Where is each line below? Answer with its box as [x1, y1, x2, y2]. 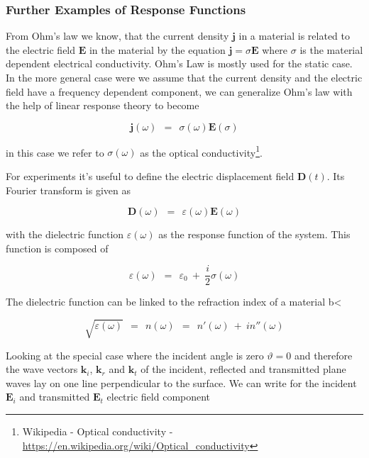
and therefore [294, 347, 353, 362]
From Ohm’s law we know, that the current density [6, 28, 229, 43]
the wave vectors [6, 362, 78, 376]
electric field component [106, 389, 211, 404]
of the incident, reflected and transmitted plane [141, 362, 346, 376]
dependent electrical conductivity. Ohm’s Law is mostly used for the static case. [6, 56, 353, 71]
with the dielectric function [6, 227, 124, 242]
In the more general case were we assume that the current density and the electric [6, 70, 363, 84]
